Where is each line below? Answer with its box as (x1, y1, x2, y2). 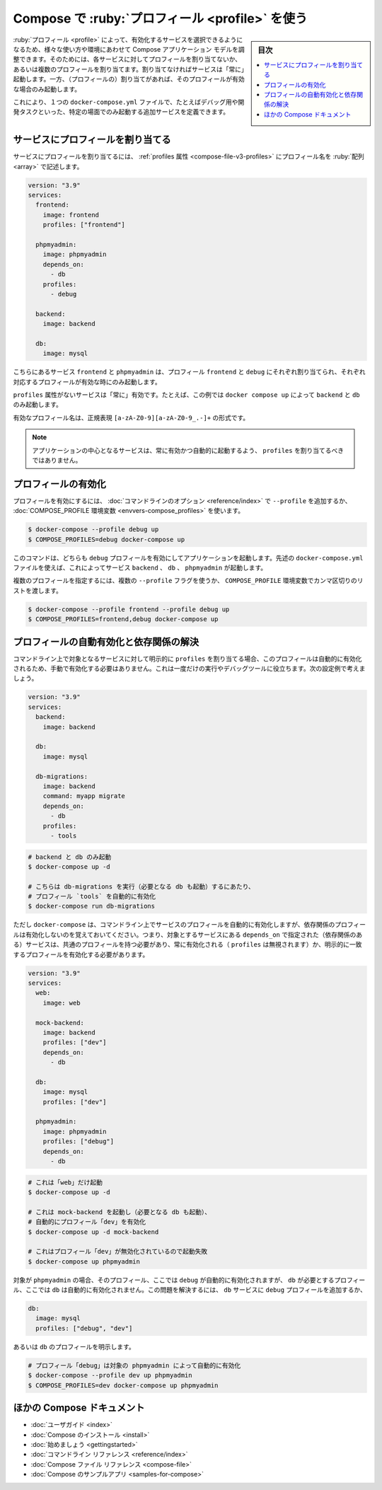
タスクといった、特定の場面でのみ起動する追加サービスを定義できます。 (18, 108, 230, 116)
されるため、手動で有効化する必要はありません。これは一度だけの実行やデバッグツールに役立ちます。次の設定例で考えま (13, 664, 366, 673)
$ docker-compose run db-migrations (28, 902, 156, 911)
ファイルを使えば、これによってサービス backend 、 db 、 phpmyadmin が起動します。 (13, 563, 267, 572)
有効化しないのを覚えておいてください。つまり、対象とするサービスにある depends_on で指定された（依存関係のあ (25, 930, 363, 939)
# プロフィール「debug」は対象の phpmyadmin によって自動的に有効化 (28, 1361, 241, 1369)
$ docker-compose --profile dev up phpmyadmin (28, 1371, 192, 1380)
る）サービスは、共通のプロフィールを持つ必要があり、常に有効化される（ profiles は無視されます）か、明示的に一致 (13, 940, 362, 949)
